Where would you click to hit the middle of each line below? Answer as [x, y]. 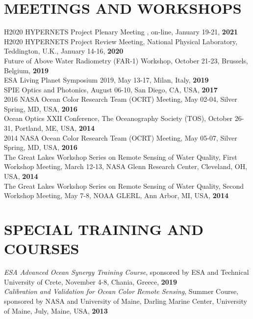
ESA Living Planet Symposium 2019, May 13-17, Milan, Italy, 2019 [106, 80]
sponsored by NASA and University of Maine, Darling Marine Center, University [126, 301]
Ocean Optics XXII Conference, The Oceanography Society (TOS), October [118, 118]
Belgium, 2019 [26, 70]
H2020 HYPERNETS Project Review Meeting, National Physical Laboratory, [121, 41]
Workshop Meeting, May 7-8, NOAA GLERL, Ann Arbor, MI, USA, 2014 [116, 195]
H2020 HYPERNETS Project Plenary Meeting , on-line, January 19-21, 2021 [121, 32]
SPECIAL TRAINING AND [104, 229]
